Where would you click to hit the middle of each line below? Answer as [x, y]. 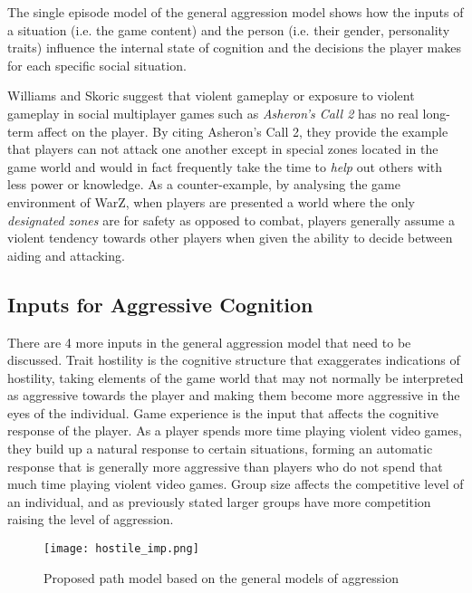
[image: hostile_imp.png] [121, 549]
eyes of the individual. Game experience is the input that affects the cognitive [223, 412]
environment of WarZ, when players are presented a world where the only [211, 201]
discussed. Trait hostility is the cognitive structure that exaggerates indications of [234, 360]
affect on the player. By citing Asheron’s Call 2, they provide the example [243, 131]
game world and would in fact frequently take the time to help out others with [225, 166]
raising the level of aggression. [91, 519]
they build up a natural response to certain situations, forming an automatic [220, 449]
